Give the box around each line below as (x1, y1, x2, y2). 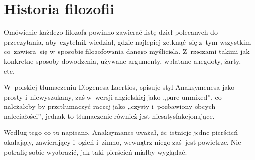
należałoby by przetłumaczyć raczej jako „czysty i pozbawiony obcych (4, 101, 216, 111)
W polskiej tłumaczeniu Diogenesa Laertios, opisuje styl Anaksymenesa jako (4, 82, 235, 92)
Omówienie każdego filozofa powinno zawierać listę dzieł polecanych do (4, 27, 218, 37)
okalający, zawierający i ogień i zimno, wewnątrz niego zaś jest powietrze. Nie (4, 137, 241, 147)
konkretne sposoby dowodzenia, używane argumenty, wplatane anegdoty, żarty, (4, 55, 241, 66)
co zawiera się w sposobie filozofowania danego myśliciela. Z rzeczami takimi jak (4, 46, 250, 56)
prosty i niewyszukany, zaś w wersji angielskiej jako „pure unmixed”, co (4, 91, 222, 102)
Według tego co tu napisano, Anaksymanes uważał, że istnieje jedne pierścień (4, 127, 238, 137)
